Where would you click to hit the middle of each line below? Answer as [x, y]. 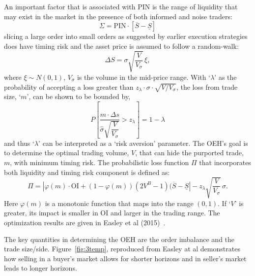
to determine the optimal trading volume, [67, 153]
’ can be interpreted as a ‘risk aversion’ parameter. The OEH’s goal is [143, 143]
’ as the [226, 77]
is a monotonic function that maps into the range [119, 203]
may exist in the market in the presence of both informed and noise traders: [118, 16]
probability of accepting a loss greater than [69, 86]
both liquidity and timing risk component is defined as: [87, 172]
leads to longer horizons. [41, 268]
